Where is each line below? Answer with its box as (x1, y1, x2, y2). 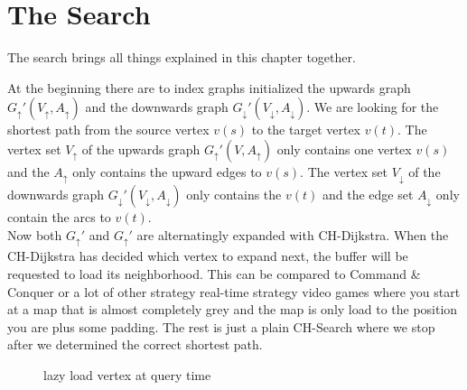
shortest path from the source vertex (7, 120, 210, 139)
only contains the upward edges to (72, 162, 262, 181)
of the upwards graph (81, 139, 201, 158)
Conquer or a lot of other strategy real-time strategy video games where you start (7, 282, 461, 301)
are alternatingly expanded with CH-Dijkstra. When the (136, 225, 449, 244)
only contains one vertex (276, 139, 412, 158)
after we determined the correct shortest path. (7, 335, 263, 354)
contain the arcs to (7, 208, 111, 227)
